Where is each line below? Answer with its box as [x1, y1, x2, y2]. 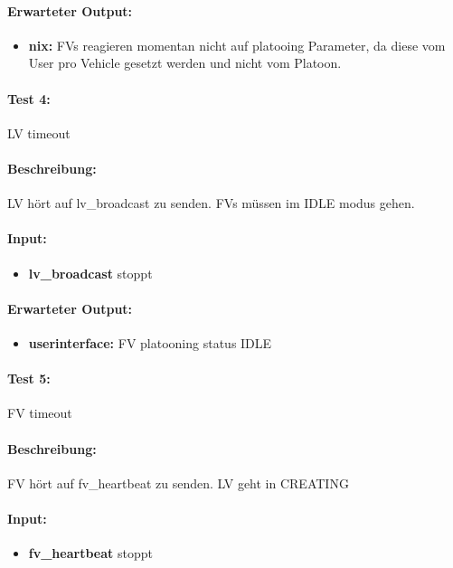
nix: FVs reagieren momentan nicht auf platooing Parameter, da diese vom [28, 35, 446, 54]
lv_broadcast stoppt [28, 263, 153, 282]
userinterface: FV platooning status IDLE [28, 333, 272, 352]
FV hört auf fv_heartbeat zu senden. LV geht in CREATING [7, 473, 349, 492]
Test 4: [7, 89, 51, 108]
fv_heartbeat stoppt [28, 544, 153, 563]
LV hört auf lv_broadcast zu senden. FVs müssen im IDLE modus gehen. [7, 194, 415, 213]
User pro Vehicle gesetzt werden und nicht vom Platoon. [28, 53, 342, 72]
